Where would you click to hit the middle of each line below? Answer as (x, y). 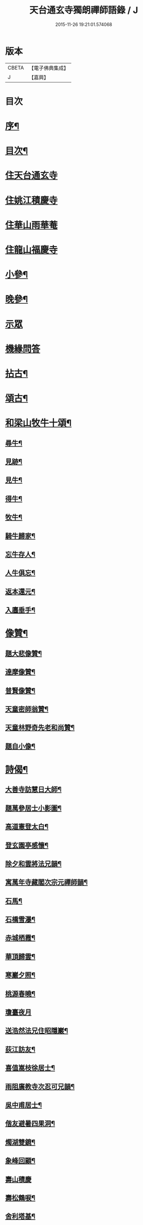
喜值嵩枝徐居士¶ (30, 1068)
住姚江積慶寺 (32, 200)
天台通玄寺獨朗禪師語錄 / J (84, 10)
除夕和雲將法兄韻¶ (33, 864)
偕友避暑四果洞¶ (30, 1124)
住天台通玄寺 (32, 176)
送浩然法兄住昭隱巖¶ (37, 1031)
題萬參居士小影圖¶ (33, 808)
